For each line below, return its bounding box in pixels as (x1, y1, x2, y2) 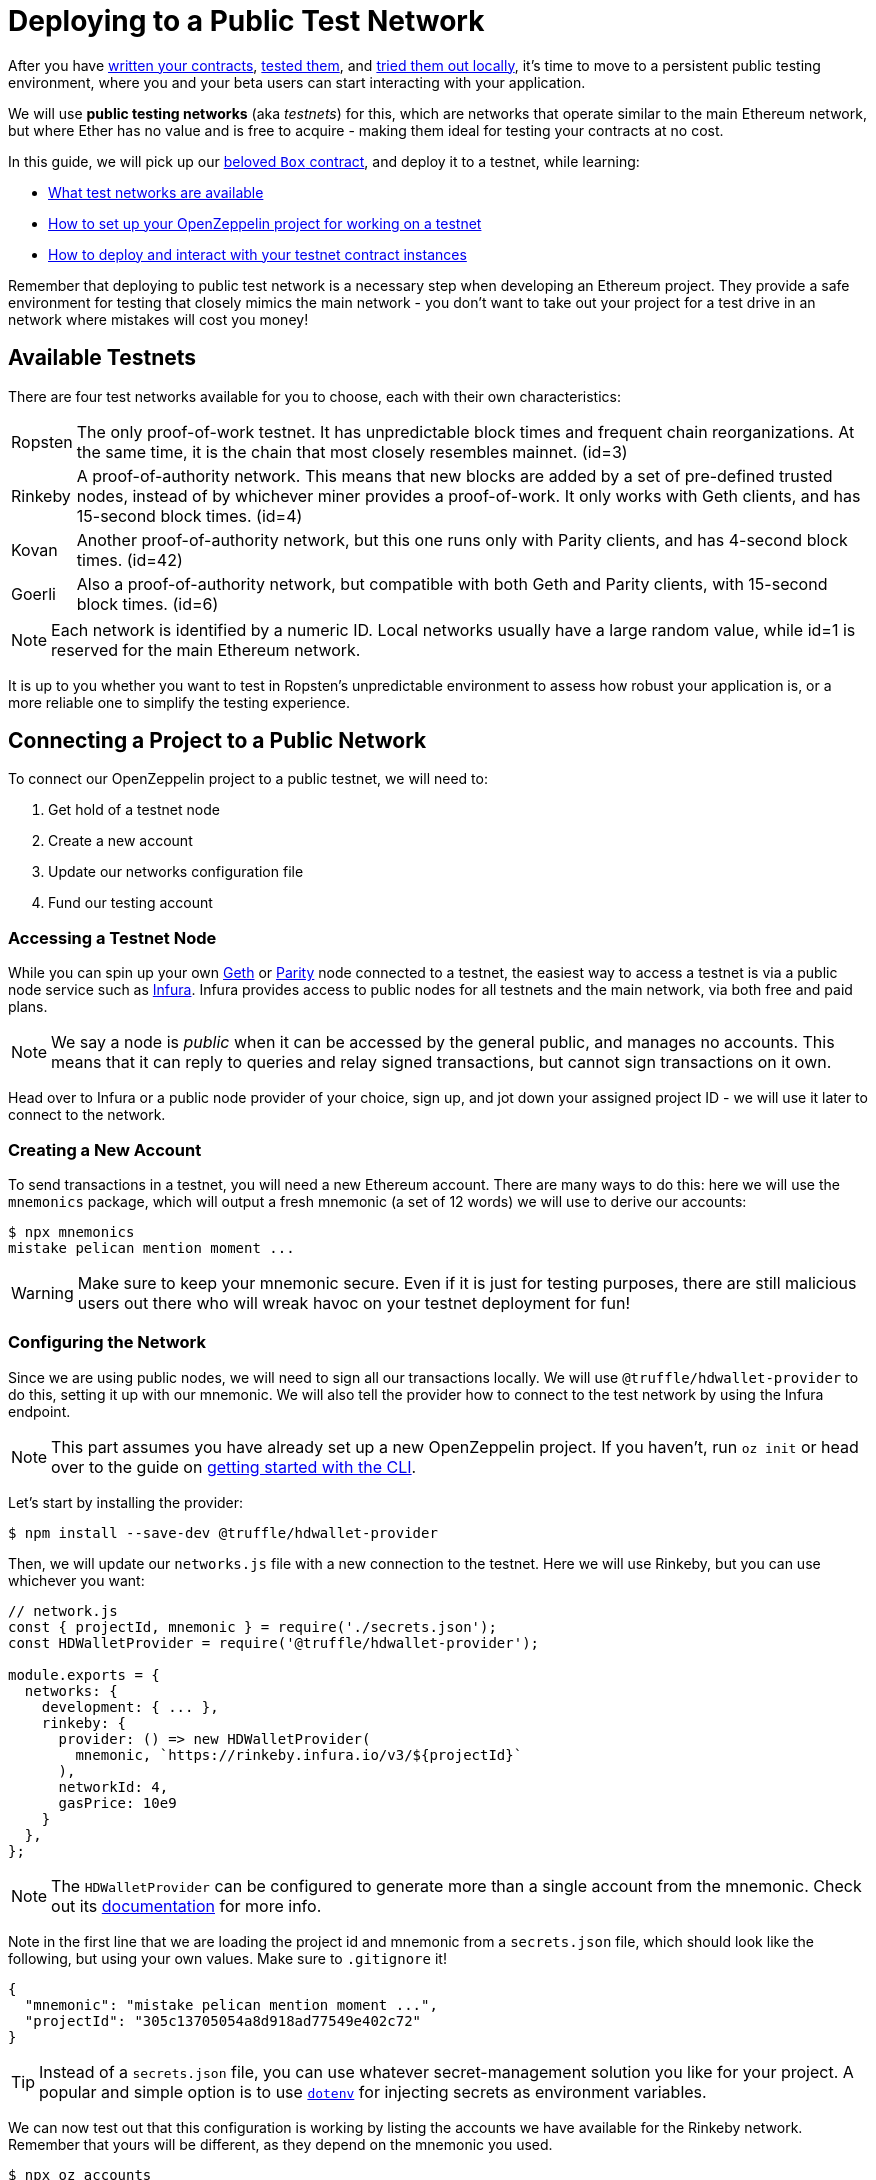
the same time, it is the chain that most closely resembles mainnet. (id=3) (76, 441, 628, 462)
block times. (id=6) (76, 593, 219, 614)
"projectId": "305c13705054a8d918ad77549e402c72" (24, 2012, 422, 2029)
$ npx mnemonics (8, 1223, 135, 1240)
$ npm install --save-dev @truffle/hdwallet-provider (8, 1524, 438, 1541)
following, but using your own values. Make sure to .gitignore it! (8, 1949, 447, 1967)
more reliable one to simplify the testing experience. (8, 693, 350, 711)
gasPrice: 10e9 (58, 1794, 177, 1811)
